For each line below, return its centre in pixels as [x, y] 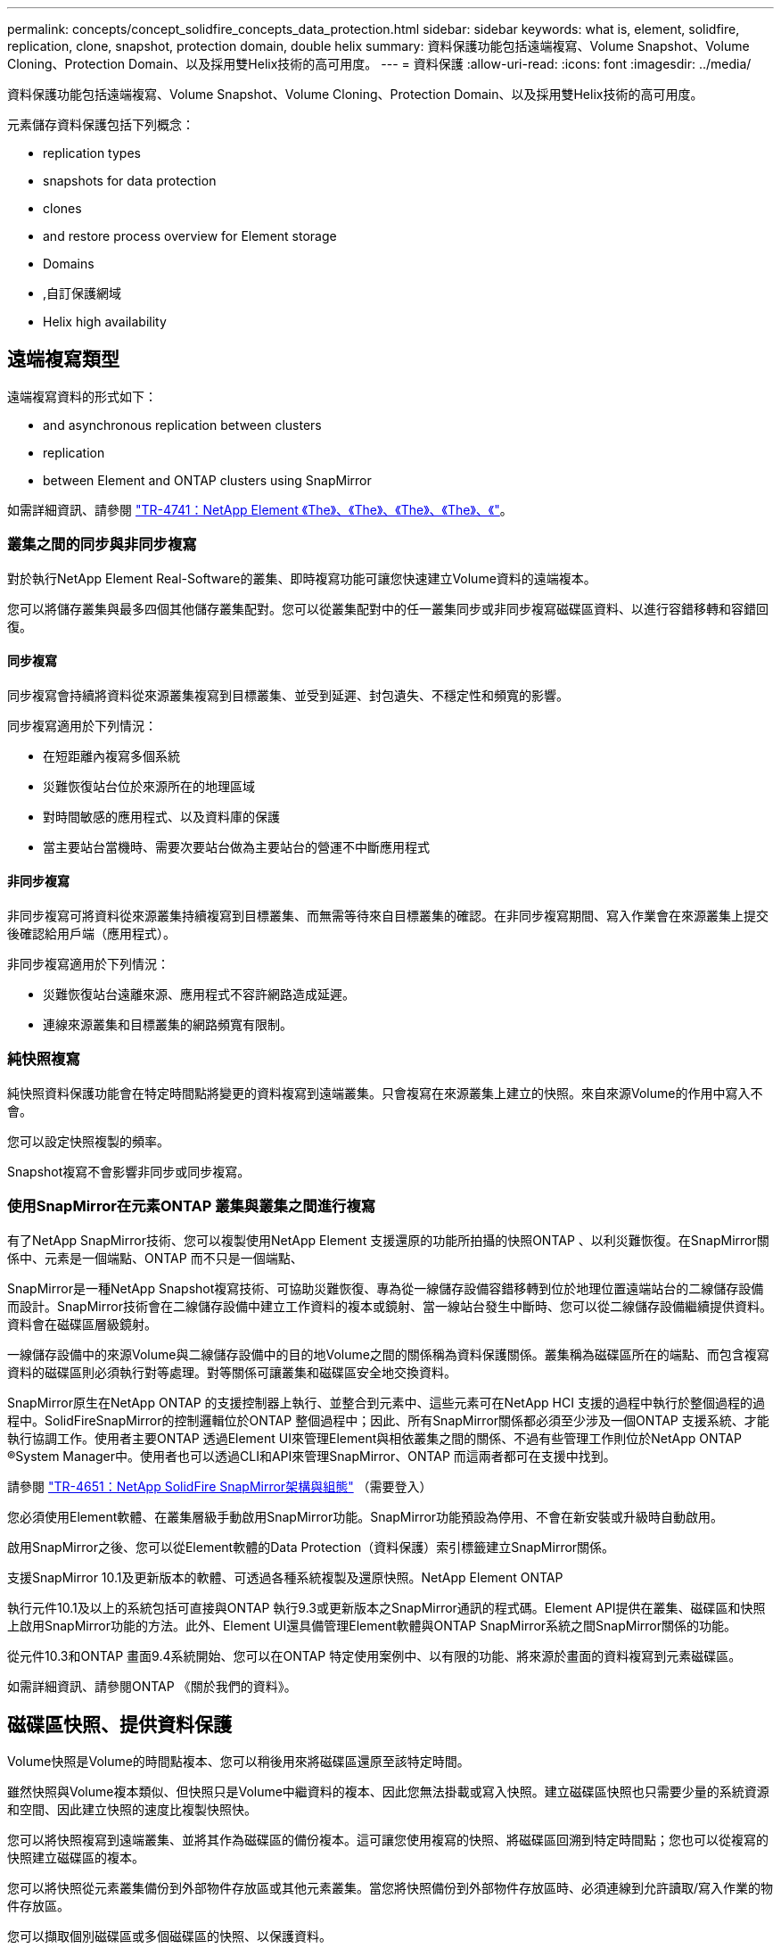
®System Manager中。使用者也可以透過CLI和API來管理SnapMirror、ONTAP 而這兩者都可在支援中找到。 [312, 1456]
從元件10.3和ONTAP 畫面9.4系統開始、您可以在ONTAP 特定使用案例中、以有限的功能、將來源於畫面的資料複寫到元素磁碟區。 [374, 1655]
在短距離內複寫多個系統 [111, 755]
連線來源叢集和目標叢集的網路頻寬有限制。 [168, 1025]
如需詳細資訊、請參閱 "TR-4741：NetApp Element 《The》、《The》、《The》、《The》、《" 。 [260, 509]
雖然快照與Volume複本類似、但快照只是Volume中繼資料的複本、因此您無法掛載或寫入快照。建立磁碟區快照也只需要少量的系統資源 [388, 1792]
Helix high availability [105, 322]
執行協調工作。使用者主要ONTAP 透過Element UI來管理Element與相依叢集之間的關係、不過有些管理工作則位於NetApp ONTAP [374, 1438]
